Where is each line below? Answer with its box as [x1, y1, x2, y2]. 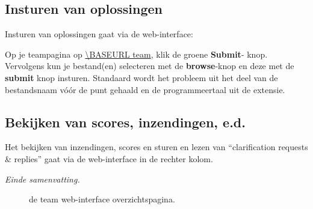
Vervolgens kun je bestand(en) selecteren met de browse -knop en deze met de [5, 59, 294, 72]
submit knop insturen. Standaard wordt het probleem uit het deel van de [5, 71, 278, 83]
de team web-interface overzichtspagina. [29, 193, 175, 205]
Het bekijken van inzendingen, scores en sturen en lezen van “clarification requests [5, 141, 308, 153]
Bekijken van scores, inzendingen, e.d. [5, 112, 246, 131]
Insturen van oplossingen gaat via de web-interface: [5, 28, 193, 40]
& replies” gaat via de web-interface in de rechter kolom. [5, 152, 213, 165]
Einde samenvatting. [5, 172, 80, 185]
